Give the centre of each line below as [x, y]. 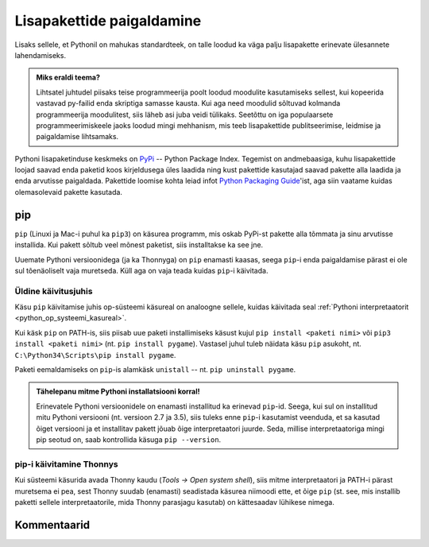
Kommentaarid [52, 525]
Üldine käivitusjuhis [54, 291]
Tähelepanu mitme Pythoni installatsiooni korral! [118, 392]
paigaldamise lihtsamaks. [77, 137]
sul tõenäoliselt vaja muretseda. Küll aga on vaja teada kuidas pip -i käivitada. [141, 270]
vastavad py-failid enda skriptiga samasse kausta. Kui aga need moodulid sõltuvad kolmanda [188, 103]
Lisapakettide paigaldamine [108, 21]
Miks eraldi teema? [68, 78]
